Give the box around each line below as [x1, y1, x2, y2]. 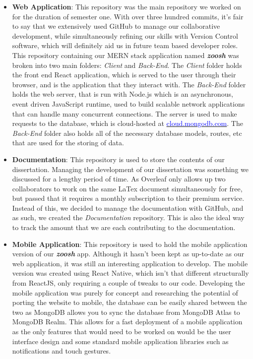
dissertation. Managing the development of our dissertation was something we [12, 164, 249, 174]
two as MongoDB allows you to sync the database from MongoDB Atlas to [12, 306, 240, 317]
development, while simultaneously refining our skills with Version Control [12, 30, 238, 41]
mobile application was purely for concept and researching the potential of [12, 287, 238, 298]
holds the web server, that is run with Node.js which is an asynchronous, [12, 89, 233, 99]
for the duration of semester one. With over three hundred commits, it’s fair [12, 11, 244, 21]
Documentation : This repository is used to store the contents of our [12, 154, 225, 164]
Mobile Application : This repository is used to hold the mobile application [12, 239, 248, 249]
